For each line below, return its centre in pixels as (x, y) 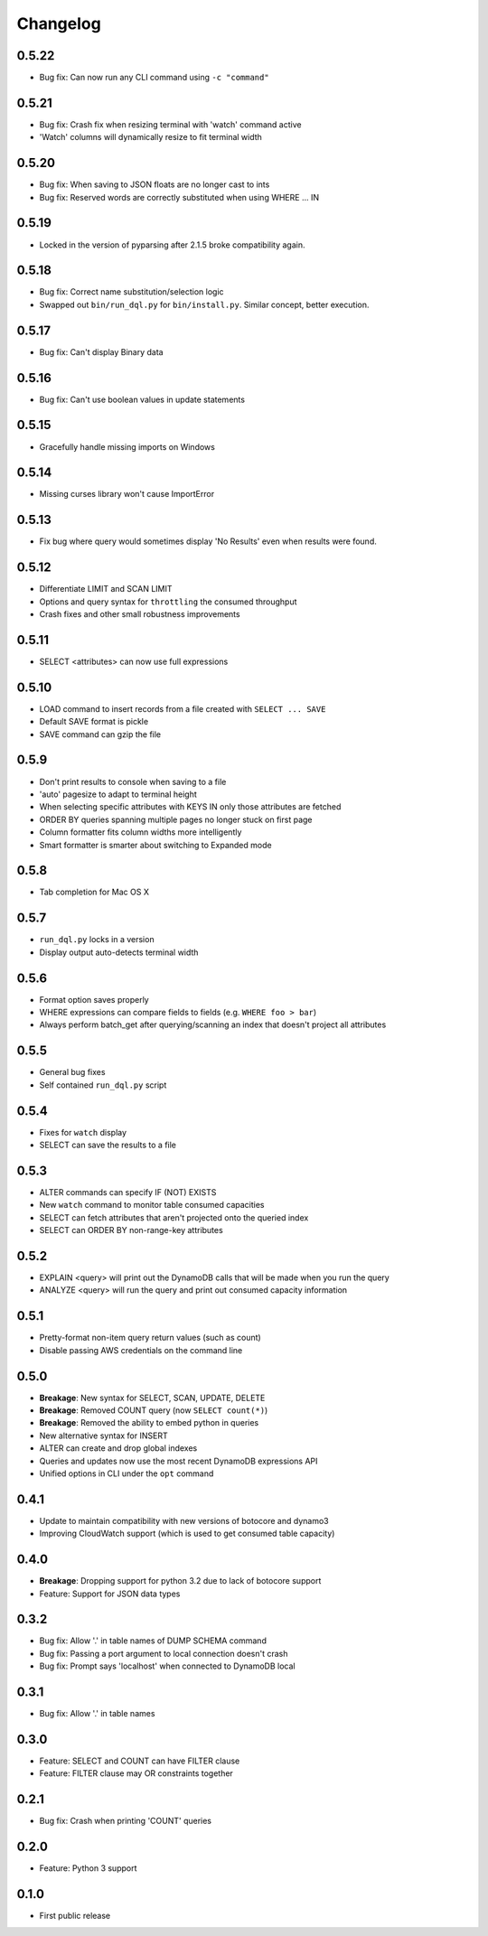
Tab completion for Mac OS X (94, 892)
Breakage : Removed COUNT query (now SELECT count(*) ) (154, 1410)
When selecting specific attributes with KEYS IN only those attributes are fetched (190, 807)
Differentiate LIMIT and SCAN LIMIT (106, 589)
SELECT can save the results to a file (108, 1145)
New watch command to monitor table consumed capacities (152, 1205)
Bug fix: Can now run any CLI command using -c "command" (155, 78)
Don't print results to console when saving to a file (133, 781)
